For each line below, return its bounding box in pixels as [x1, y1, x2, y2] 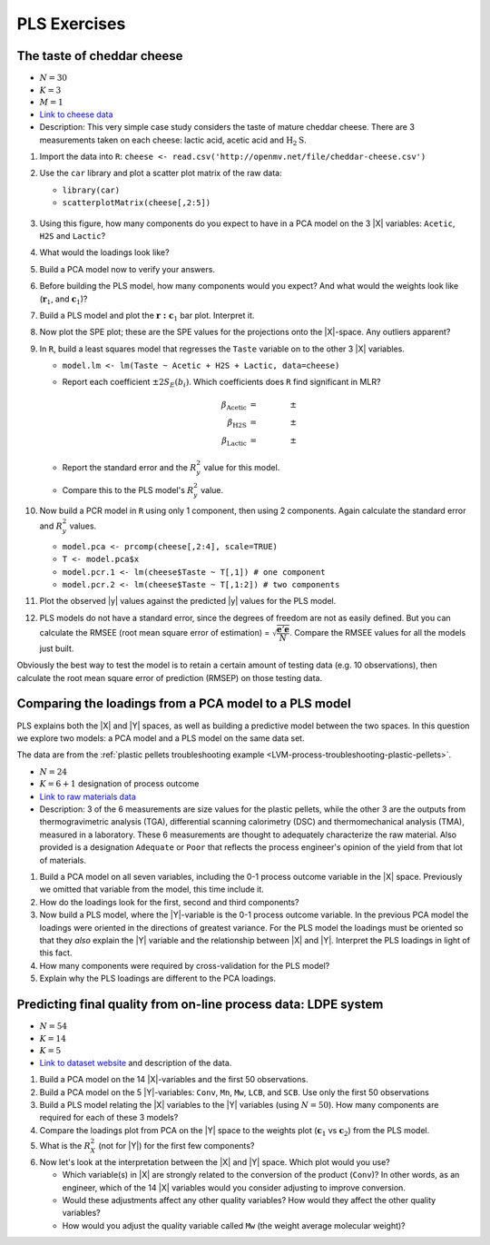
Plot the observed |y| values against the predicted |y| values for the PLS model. [39, 596, 337, 607]
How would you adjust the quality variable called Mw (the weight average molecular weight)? [62, 1220, 406, 1230]
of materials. [39, 855, 86, 865]
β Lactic [221, 436, 247, 448]
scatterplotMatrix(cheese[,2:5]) [62, 198, 211, 208]
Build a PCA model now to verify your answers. [39, 263, 215, 274]
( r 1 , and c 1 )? [39, 293, 88, 306]
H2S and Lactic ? [39, 230, 106, 241]
